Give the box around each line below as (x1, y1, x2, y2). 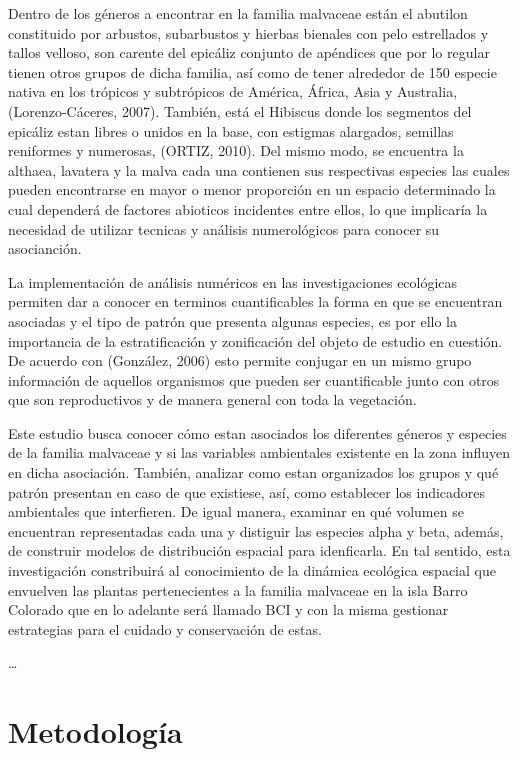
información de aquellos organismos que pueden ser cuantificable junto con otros (8, 369, 500, 390)
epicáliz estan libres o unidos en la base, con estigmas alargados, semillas (8, 120, 454, 141)
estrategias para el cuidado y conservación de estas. (8, 618, 322, 639)
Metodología (8, 711, 183, 752)
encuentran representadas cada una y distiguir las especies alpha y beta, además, (8, 520, 504, 541)
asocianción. (8, 238, 82, 259)
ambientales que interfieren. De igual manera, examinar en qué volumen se (8, 501, 464, 522)
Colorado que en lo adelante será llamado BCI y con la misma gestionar (8, 599, 449, 620)
